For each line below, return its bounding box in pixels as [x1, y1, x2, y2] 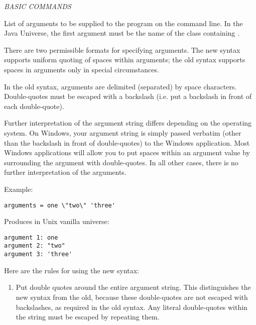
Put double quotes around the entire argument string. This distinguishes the [16, 282, 251, 292]
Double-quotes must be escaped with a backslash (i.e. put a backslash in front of [4, 91, 252, 101]
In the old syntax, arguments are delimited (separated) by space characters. [4, 81, 237, 91]
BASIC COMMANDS [4, 1, 71, 11]
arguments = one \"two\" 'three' [4, 201, 115, 209]
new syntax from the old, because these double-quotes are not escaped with [16, 291, 248, 302]
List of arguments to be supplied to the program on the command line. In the [4, 18, 243, 28]
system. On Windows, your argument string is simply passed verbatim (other [4, 127, 241, 138]
